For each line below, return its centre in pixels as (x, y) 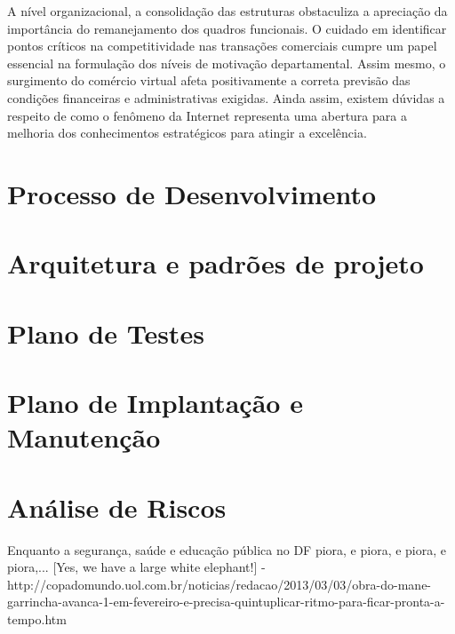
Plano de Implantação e (155, 403)
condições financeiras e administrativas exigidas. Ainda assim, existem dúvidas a (226, 97)
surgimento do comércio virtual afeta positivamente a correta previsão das (209, 80)
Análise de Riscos (117, 507)
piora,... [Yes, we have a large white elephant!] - (136, 567)
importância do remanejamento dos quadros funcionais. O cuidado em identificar (227, 28)
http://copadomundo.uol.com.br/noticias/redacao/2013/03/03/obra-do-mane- (220, 584)
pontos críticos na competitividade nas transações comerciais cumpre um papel (222, 46)
